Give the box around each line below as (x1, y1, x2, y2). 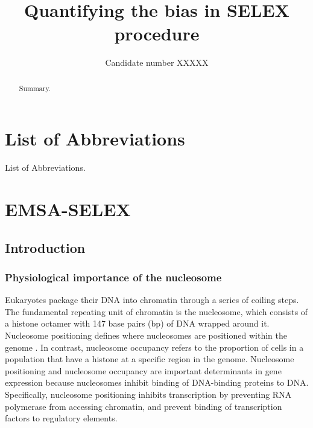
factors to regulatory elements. (5, 412, 118, 424)
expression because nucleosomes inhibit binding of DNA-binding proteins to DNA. (5, 376, 309, 389)
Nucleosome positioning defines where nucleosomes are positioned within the (5, 329, 287, 342)
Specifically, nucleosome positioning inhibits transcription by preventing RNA (5, 388, 292, 401)
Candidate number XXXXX (105, 56, 209, 69)
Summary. (19, 83, 51, 93)
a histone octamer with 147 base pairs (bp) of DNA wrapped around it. (5, 317, 270, 330)
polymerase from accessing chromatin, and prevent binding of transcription (5, 400, 282, 412)
